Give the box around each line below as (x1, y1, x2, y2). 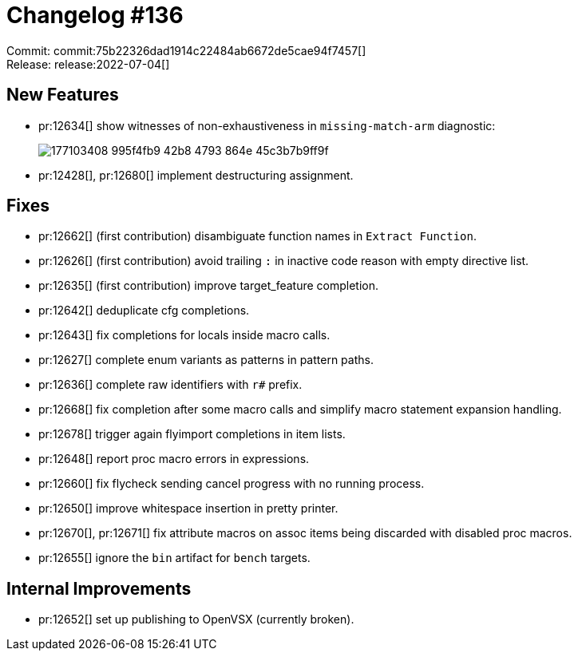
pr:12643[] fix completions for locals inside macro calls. (38, 328, 331, 342)
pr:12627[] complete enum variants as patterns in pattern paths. (38, 353, 374, 367)
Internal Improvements (6, 578, 192, 599)
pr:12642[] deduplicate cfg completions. (38, 303, 250, 318)
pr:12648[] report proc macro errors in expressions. (38, 452, 310, 466)
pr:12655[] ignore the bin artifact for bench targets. (38, 551, 311, 565)
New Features (6, 85, 119, 105)
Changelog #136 (6, 2, 184, 29)
